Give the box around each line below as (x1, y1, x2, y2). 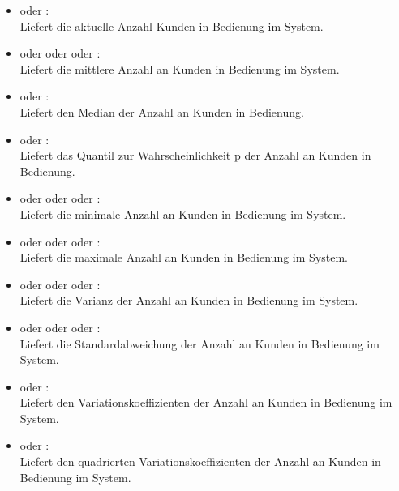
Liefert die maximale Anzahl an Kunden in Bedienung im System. (19, 249, 348, 266)
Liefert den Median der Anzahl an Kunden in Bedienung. (19, 103, 304, 120)
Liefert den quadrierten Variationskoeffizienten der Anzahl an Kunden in (19, 453, 381, 470)
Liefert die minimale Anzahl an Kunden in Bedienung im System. (19, 205, 346, 222)
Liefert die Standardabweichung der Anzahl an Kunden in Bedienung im (19, 335, 380, 352)
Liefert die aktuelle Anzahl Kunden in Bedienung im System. (19, 17, 324, 34)
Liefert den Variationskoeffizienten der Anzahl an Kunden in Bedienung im (19, 394, 393, 411)
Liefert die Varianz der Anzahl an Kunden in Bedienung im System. (19, 292, 358, 309)
